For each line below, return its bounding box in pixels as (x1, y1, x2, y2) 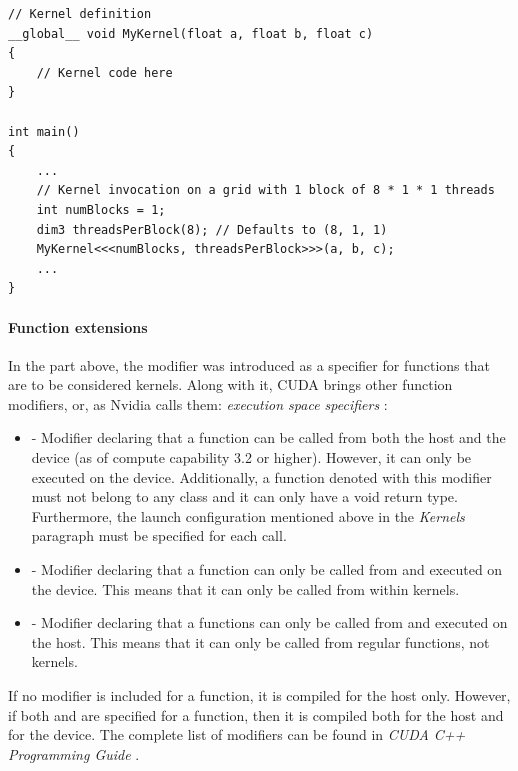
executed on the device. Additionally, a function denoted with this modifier (31, 466, 492, 487)
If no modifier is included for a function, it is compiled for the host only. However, (8, 685, 511, 706)
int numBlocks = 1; (36, 202, 166, 217)
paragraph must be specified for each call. (31, 525, 287, 546)
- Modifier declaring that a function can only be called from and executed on (31, 559, 503, 580)
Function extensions (8, 316, 148, 337)
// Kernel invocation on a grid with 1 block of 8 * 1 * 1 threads (36, 183, 495, 198)
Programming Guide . (8, 743, 140, 764)
